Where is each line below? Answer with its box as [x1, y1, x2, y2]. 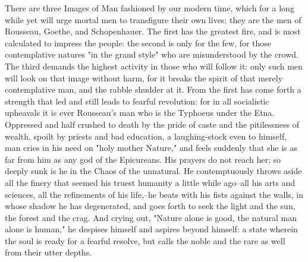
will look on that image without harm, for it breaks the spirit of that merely [5, 71, 283, 84]
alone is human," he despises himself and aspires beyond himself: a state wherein [5, 223, 298, 235]
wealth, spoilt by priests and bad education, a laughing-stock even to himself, [5, 130, 287, 142]
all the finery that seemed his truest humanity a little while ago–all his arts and [5, 176, 296, 188]
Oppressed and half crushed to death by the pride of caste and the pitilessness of [5, 118, 300, 130]
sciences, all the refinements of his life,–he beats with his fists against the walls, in [5, 188, 304, 200]
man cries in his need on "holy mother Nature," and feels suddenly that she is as [5, 141, 297, 154]
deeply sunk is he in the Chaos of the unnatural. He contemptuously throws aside [5, 165, 302, 177]
